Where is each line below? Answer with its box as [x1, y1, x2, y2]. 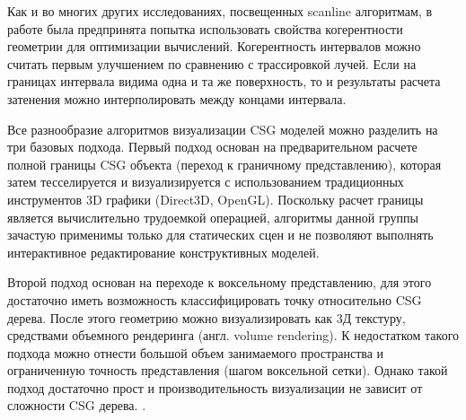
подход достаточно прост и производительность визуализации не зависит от [7, 378, 423, 397]
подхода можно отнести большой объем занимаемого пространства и [7, 343, 384, 362]
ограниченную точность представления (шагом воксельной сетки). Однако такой [7, 361, 448, 380]
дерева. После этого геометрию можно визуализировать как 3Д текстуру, [7, 308, 406, 327]
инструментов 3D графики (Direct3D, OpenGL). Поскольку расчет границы [7, 189, 424, 208]
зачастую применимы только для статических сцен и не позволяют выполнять [7, 225, 434, 244]
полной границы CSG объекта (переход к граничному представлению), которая [7, 154, 442, 173]
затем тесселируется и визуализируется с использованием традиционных [7, 172, 404, 191]
